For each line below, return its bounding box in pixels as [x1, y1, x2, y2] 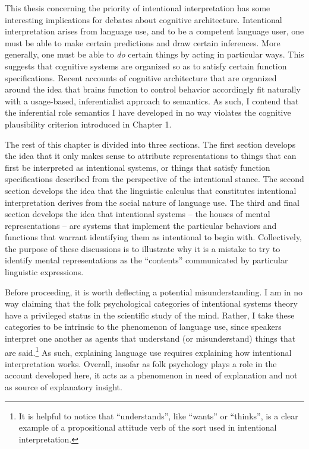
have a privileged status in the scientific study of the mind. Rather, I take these [5, 308, 295, 321]
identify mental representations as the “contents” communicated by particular [5, 254, 288, 266]
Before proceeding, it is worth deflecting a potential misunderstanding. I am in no [5, 285, 303, 298]
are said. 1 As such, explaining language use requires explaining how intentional [5, 344, 292, 358]
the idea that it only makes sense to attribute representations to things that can [5, 149, 297, 162]
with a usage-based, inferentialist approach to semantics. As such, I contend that [5, 94, 299, 107]
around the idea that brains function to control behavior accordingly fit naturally [5, 83, 301, 95]
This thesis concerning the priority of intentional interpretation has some [5, 2, 270, 14]
